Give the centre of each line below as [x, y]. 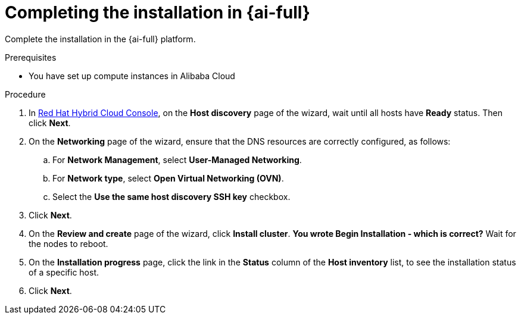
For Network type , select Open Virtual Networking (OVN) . [168, 178]
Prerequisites [31, 57]
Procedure [25, 94]
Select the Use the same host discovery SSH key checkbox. [171, 196]
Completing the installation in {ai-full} [157, 12]
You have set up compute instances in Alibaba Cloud [132, 76]
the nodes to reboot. [68, 243]
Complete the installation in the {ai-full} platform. [100, 39]
